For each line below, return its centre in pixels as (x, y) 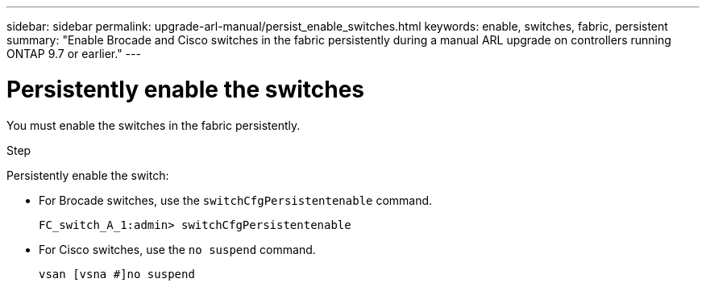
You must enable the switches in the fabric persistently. (154, 125)
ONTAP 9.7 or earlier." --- (74, 54)
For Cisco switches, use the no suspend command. (177, 249)
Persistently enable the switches (186, 89)
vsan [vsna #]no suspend (117, 274)
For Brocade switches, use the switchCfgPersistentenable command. (236, 200)
